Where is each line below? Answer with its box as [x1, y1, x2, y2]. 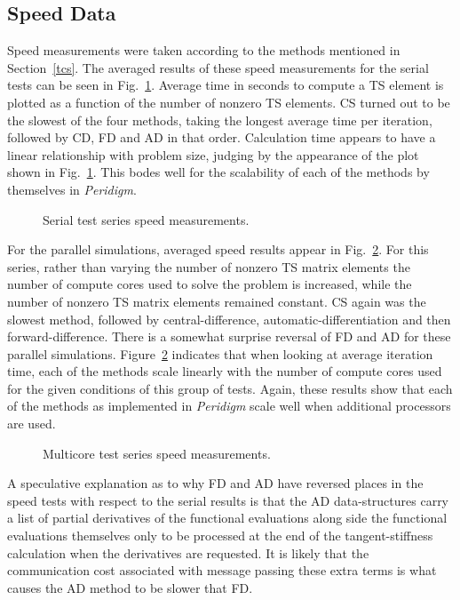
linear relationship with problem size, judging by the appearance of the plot [7, 145, 419, 164]
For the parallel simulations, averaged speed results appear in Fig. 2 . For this [7, 240, 429, 259]
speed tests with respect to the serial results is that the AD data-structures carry [7, 491, 449, 509]
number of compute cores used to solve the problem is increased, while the [7, 275, 412, 293]
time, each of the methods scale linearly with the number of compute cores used [7, 362, 442, 380]
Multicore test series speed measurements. [43, 444, 271, 462]
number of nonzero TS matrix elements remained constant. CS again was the [7, 292, 426, 310]
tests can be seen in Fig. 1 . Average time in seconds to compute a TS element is [7, 76, 444, 94]
